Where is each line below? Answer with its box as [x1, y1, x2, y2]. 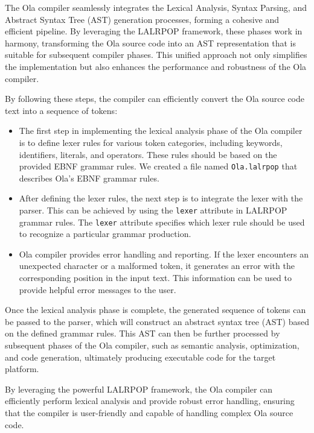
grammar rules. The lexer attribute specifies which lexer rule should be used [19, 215, 305, 228]
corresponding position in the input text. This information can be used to [19, 271, 292, 284]
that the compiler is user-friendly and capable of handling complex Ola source [5, 406, 293, 419]
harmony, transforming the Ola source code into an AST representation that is [5, 36, 296, 49]
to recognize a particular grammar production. [19, 227, 191, 240]
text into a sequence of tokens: [5, 104, 118, 116]
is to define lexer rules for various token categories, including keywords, [19, 136, 283, 148]
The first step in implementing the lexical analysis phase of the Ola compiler [19, 124, 303, 137]
